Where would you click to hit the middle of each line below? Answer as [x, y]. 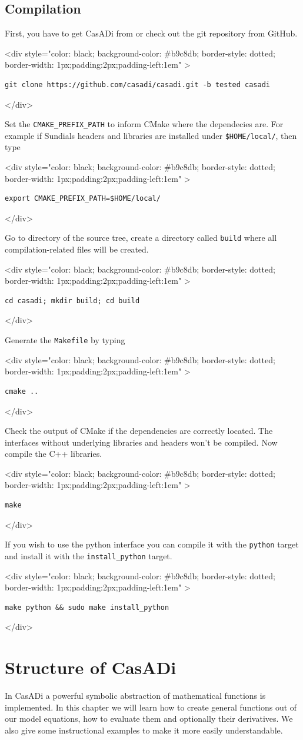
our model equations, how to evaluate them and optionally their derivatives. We [149, 719]
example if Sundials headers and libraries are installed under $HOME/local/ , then [151, 135]
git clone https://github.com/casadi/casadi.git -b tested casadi [138, 84]
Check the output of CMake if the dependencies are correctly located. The [139, 431]
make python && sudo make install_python [87, 607]
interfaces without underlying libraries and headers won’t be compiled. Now [141, 442]
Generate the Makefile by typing [65, 340]
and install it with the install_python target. [89, 555]
